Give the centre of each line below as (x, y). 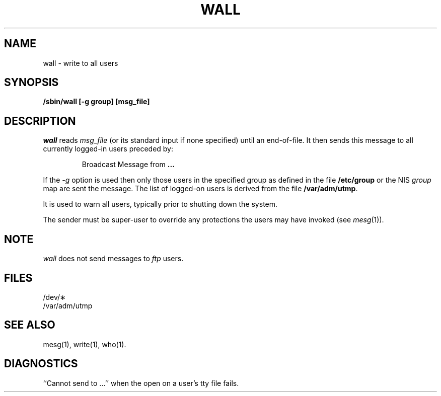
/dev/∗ (54, 297)
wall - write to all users (81, 63)
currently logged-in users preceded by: (108, 149)
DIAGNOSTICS (41, 364)
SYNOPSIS (31, 83)
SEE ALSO (30, 325)
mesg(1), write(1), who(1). (85, 344)
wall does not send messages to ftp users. (113, 259)
